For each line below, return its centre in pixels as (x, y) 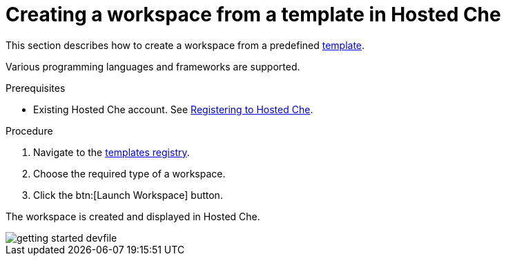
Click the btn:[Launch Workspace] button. (128, 195)
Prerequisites (36, 88)
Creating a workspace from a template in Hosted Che (253, 14)
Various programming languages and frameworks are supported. (153, 66)
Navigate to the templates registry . (111, 152)
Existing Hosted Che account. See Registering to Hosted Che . (173, 109)
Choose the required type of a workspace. (129, 173)
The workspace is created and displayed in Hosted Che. (133, 216)
